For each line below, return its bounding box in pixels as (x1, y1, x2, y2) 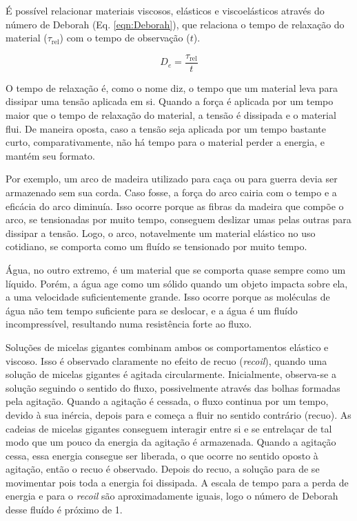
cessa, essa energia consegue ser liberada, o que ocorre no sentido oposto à (6, 448, 318, 462)
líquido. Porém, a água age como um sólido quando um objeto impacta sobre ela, (6, 276, 348, 290)
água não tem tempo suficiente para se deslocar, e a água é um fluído (6, 303, 298, 317)
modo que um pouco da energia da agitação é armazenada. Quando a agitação (6, 435, 336, 449)
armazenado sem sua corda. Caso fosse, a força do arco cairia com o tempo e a (6, 185, 337, 199)
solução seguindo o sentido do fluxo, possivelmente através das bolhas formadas (6, 380, 340, 395)
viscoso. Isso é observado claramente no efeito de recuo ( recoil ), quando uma (6, 353, 327, 368)
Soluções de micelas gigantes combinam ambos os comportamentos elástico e (6, 339, 329, 354)
